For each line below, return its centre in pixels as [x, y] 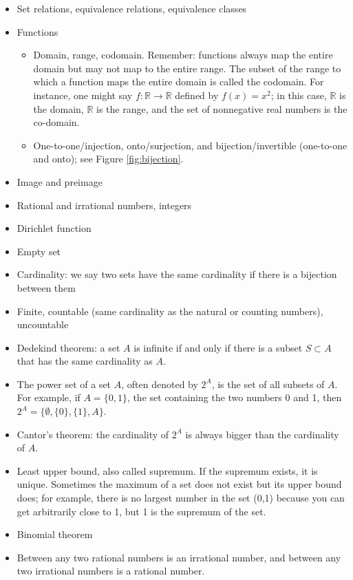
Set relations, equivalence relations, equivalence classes [132, 8]
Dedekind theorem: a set [68, 347]
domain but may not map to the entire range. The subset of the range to [187, 68]
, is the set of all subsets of [268, 384]
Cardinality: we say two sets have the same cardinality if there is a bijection [177, 274]
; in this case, [299, 95]
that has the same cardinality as [85, 361]
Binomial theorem [55, 534]
